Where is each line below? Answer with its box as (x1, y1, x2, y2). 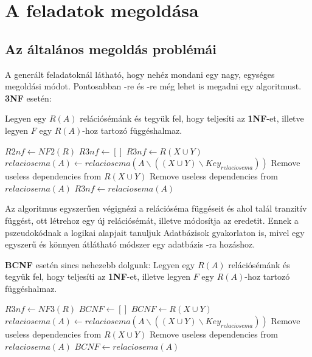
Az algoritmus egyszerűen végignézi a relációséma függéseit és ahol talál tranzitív (5, 202, 307, 215)
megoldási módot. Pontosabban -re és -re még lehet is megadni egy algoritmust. (5, 80, 302, 92)
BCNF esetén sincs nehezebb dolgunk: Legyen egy (5, 258, 195, 271)
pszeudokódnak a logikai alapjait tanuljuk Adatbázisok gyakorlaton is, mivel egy (5, 226, 305, 238)
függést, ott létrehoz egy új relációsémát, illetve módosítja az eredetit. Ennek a (5, 213, 299, 226)
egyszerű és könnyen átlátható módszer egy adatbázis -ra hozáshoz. (5, 238, 255, 251)
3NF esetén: (5, 91, 52, 104)
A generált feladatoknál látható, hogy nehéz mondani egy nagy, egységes (5, 68, 275, 80)
